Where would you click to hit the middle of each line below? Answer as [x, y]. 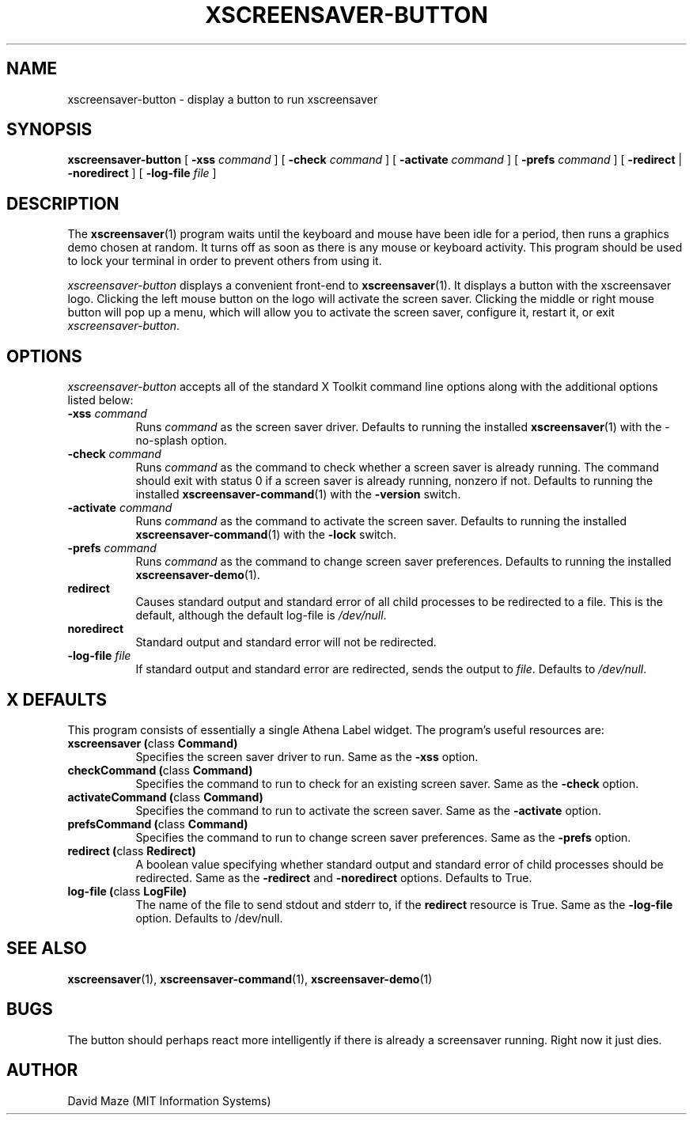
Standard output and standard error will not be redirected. [286, 642]
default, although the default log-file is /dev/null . [261, 615]
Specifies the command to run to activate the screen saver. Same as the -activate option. [369, 810]
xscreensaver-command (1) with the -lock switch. [266, 535]
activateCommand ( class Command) [165, 797]
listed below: [100, 400]
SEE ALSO [47, 949]
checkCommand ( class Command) [160, 770]
